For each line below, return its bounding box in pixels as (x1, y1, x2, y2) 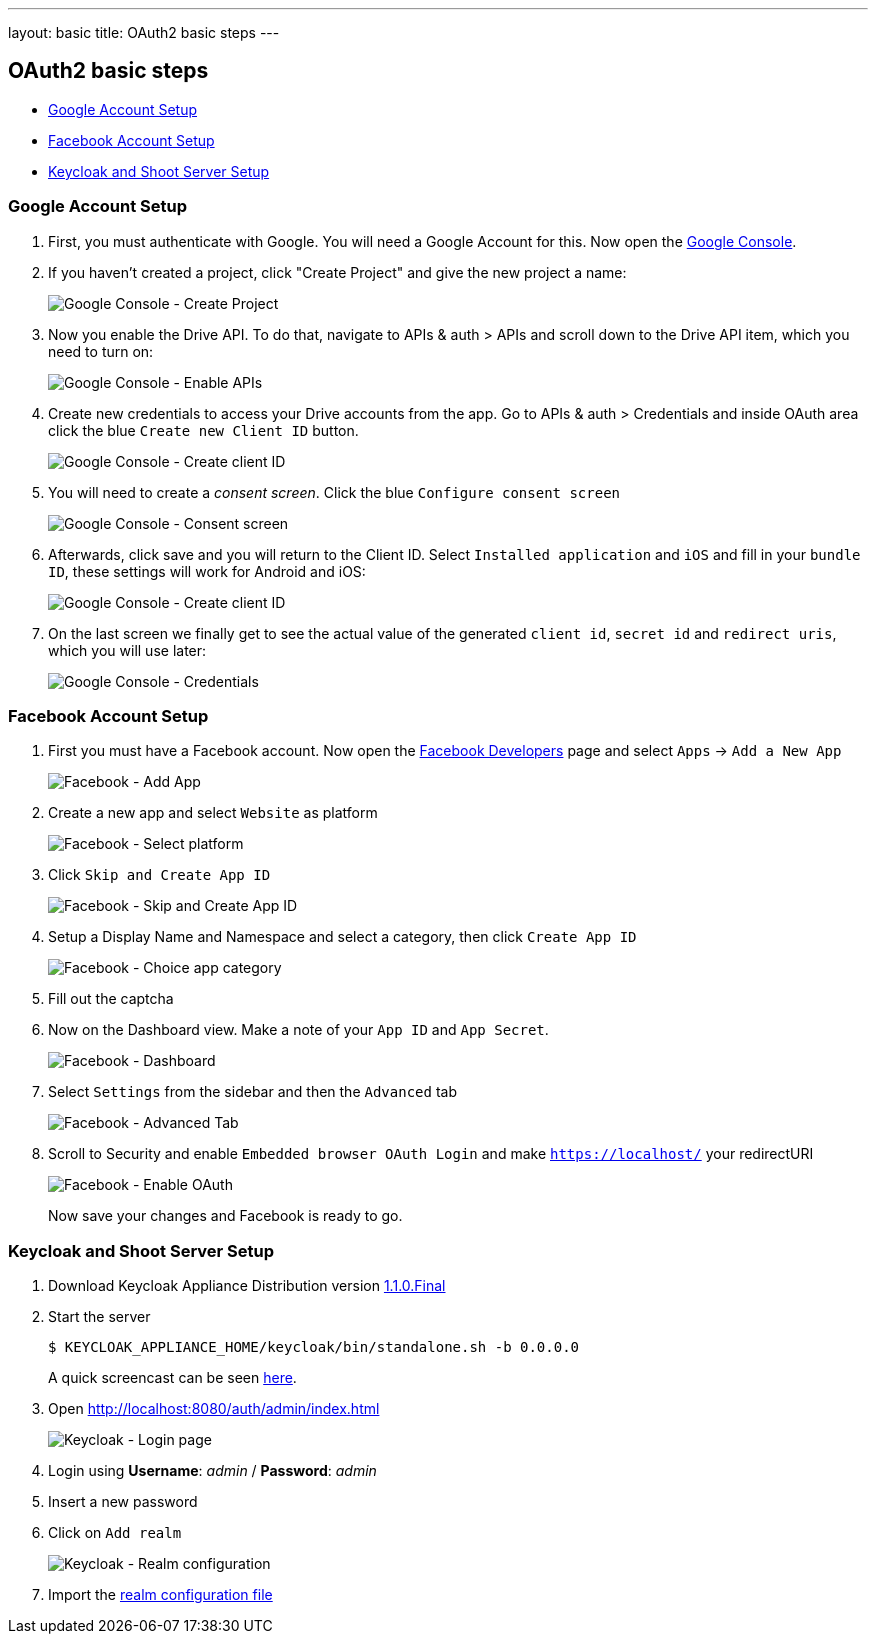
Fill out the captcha (48, 990, 174, 1008)
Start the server (48, 1308, 151, 1326)
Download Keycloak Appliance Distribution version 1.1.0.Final (48, 1277, 446, 1295)
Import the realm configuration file (48, 1586, 273, 1604)
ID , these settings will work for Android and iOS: (48, 562, 366, 580)
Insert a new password (48, 1493, 198, 1511)
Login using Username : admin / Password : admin (48, 1462, 377, 1480)
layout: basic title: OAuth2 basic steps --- (8, 24, 280, 41)
